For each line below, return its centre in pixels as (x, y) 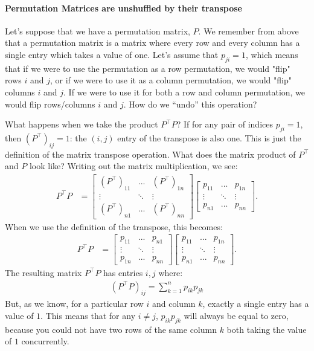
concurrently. (45, 341)
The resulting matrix (43, 272)
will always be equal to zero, (236, 315)
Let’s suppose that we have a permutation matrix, (98, 31)
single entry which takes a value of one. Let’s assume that (112, 54)
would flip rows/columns (50, 104)
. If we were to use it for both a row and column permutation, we (184, 92)
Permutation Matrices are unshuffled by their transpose (123, 8)
